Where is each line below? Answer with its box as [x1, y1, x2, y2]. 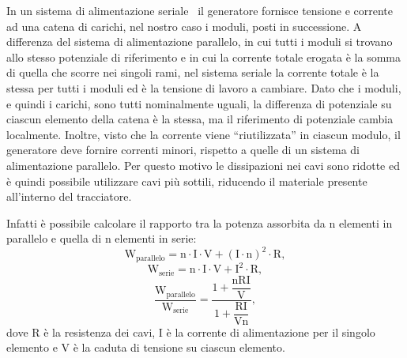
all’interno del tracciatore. [6, 188, 132, 205]
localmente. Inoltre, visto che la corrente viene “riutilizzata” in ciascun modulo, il [6, 126, 401, 142]
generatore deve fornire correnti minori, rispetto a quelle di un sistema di [6, 141, 360, 158]
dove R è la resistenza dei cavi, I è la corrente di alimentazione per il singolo [6, 323, 375, 340]
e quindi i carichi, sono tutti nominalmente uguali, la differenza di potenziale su [6, 95, 392, 111]
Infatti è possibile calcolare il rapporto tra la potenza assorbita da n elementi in [6, 214, 393, 231]
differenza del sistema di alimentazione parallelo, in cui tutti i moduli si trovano [6, 33, 393, 50]
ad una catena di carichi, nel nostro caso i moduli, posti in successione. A [6, 17, 362, 34]
